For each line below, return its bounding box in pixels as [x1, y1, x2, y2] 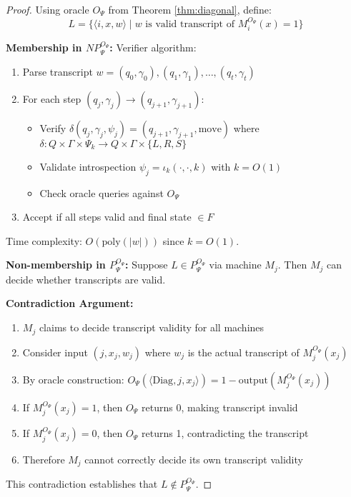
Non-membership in [6, 257, 106, 272]
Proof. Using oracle [6, 2, 89, 16]
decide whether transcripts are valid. [6, 271, 166, 286]
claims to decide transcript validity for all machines [39, 320, 265, 335]
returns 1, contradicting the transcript [142, 426, 309, 441]
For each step [22, 91, 81, 106]
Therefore [22, 451, 65, 466]
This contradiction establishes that [6, 476, 158, 491]
